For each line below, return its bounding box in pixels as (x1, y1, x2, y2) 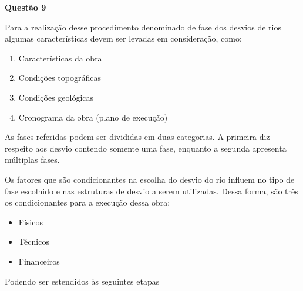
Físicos (18, 215, 43, 228)
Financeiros (18, 255, 60, 267)
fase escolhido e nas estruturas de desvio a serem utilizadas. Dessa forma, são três (5, 184, 298, 197)
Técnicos (18, 235, 49, 248)
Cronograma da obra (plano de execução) (18, 111, 168, 123)
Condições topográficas (18, 71, 101, 84)
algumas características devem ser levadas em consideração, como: (5, 32, 242, 44)
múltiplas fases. (5, 153, 60, 166)
